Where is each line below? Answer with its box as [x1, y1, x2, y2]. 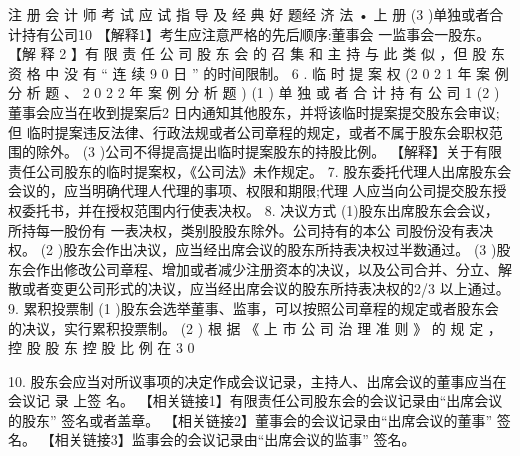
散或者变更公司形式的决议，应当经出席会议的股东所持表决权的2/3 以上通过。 [8, 278, 510, 299]
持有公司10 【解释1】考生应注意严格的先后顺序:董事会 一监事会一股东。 [21, 23, 491, 44]
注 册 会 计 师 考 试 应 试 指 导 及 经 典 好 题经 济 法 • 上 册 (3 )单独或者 [8, 4, 490, 24]
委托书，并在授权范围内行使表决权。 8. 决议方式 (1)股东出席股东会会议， [21, 199, 499, 220]
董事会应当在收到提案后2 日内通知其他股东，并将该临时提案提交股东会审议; [8, 101, 500, 122]
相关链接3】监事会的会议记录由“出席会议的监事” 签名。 [54, 429, 416, 450]
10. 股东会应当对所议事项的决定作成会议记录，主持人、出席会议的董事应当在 [8, 370, 507, 391]
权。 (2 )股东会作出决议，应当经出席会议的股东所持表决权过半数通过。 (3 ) [8, 239, 497, 260]
